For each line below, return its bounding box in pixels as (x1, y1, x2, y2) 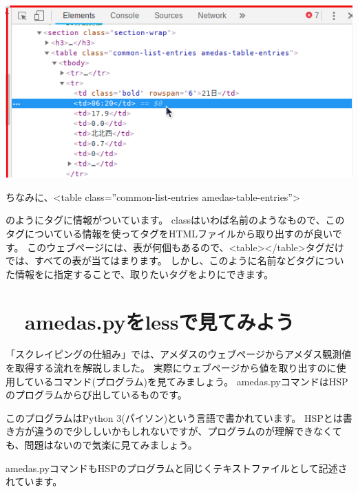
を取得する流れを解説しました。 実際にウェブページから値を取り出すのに (6, 361, 337, 375)
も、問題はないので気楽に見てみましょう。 (6, 438, 198, 451)
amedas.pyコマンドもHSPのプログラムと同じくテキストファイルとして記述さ (6, 460, 348, 475)
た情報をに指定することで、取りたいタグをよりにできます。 (6, 266, 274, 281)
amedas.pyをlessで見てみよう (25, 307, 295, 335)
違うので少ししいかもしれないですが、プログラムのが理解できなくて (34, 424, 342, 438)
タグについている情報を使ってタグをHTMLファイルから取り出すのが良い (6, 226, 333, 240)
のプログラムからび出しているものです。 (6, 387, 187, 402)
